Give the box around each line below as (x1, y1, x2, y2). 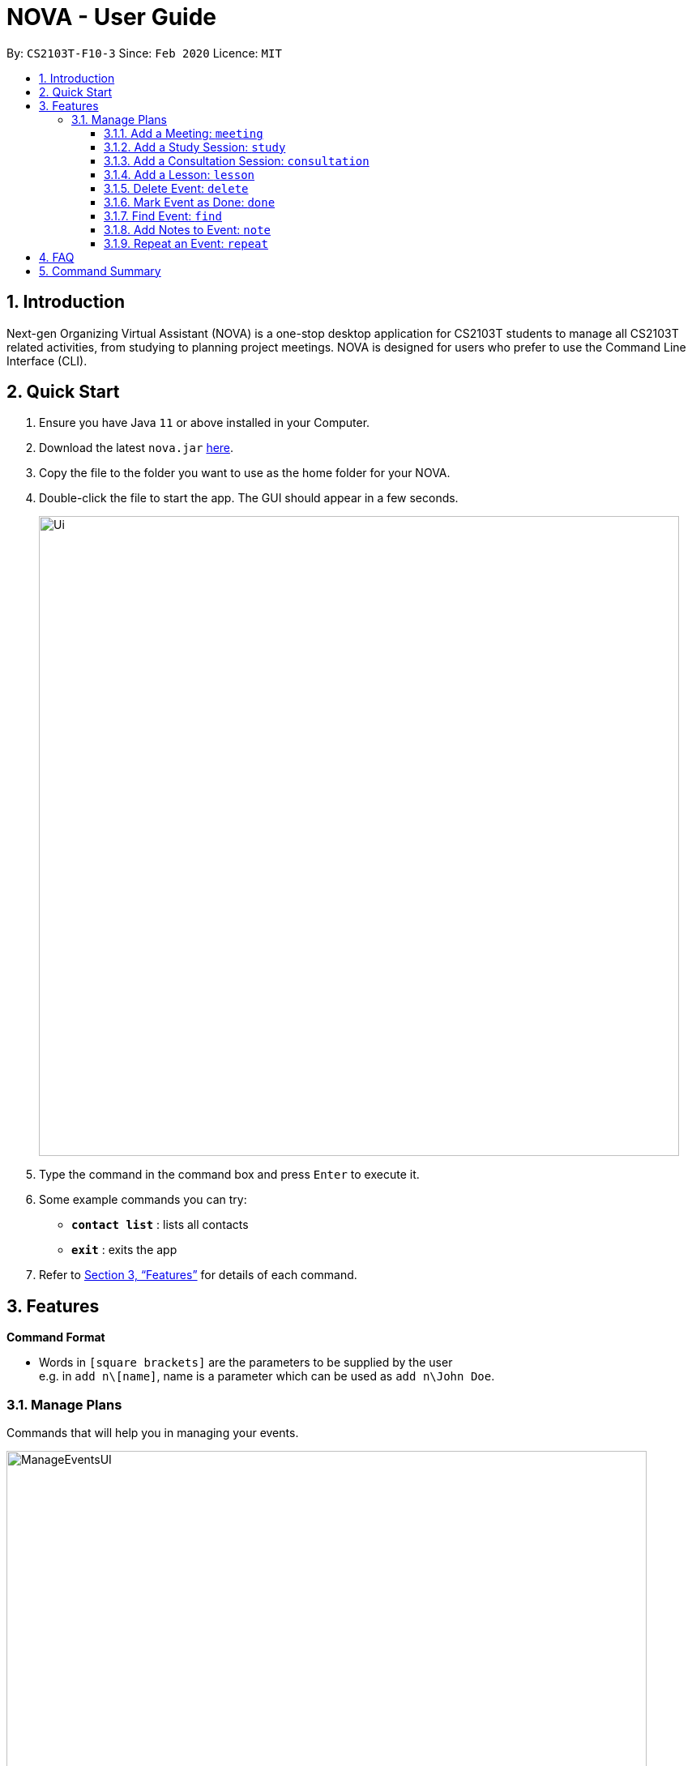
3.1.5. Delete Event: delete (104, 181, 249, 195)
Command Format (6, 1330, 105, 1345)
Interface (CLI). (6, 353, 88, 368)
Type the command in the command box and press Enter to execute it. (39, 1167, 420, 1182)
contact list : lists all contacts (71, 1218, 249, 1232)
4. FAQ (39, 250, 75, 264)
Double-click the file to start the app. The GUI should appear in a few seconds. (39, 491, 459, 505)
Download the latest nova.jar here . (39, 441, 234, 455)
